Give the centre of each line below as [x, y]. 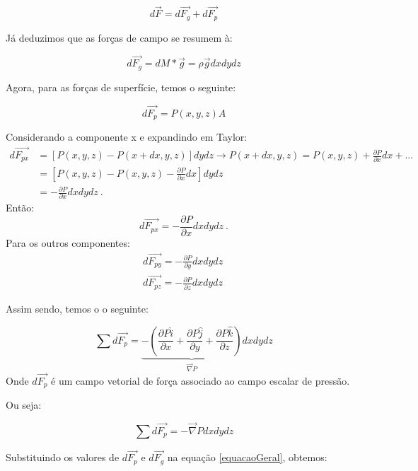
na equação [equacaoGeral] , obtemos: [247, 457]
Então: [20, 208]
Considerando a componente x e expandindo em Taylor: [127, 137]
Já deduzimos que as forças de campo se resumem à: [119, 37]
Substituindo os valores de [63, 457]
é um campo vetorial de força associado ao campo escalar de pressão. [201, 380]
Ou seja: [24, 405]
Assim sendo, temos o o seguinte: [77, 308]
